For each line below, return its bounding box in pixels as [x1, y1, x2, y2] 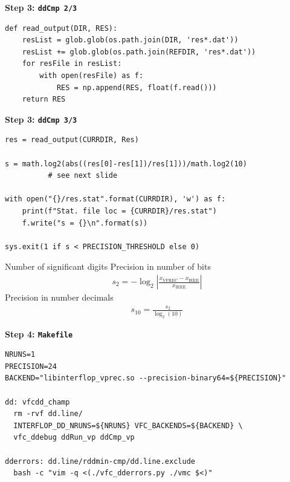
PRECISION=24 [5, 362, 57, 371]
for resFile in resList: [22, 59, 122, 68]
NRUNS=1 [5, 350, 36, 359]
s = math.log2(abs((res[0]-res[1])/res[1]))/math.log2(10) [5, 159, 247, 168]
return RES [22, 95, 66, 104]
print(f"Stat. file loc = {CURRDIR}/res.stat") [22, 207, 217, 216]
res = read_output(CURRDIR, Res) [5, 135, 139, 145]
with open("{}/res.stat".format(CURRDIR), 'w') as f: [5, 195, 226, 204]
